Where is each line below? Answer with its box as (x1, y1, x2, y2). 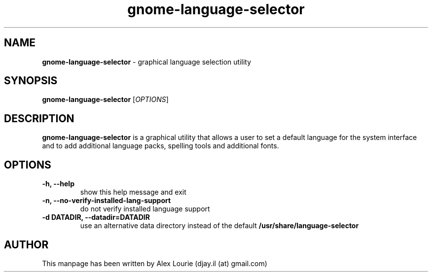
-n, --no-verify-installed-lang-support (42, 196, 171, 205)
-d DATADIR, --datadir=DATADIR (42, 213, 150, 222)
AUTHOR (4, 238, 49, 251)
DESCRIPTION (4, 112, 74, 125)
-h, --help (42, 179, 74, 188)
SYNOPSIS (4, 74, 58, 87)
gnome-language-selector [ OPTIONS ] (42, 95, 169, 104)
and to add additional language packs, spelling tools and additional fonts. (42, 141, 279, 150)
